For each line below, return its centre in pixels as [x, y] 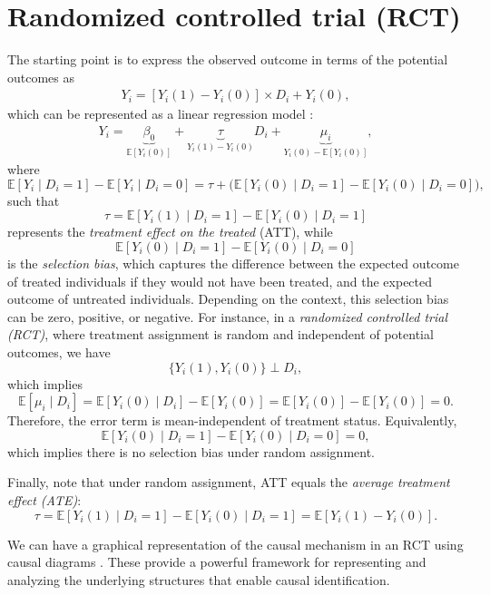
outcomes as [41, 77]
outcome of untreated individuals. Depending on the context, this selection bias [228, 299]
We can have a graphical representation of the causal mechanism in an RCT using [235, 544]
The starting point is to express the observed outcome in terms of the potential [228, 59]
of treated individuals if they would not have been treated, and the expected [220, 281]
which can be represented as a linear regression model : [161, 114]
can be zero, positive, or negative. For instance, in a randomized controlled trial [228, 316]
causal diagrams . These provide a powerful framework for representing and [217, 562]
